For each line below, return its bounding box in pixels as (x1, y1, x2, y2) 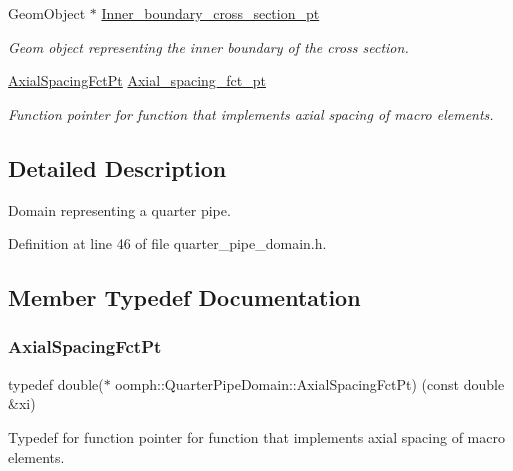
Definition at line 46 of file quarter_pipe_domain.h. (8, 233, 327, 254)
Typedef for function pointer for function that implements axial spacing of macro (8, 426, 505, 447)
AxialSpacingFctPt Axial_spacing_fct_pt (8, 70, 266, 91)
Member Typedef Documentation (8, 282, 361, 313)
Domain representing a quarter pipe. (8, 199, 231, 220)
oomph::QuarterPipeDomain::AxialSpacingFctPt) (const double (115, 373, 505, 394)
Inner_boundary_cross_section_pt (101, 3, 320, 23)
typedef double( (8, 373, 104, 394)
